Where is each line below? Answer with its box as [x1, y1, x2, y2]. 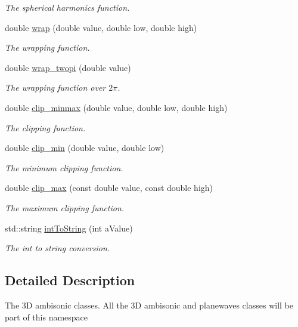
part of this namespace [5, 310, 88, 323]
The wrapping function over [5, 81, 106, 94]
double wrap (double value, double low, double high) [5, 21, 197, 33]
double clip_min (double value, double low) [5, 141, 164, 154]
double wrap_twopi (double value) [5, 61, 131, 73]
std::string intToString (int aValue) [5, 221, 133, 234]
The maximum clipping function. [5, 201, 125, 214]
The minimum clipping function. [5, 161, 123, 174]
